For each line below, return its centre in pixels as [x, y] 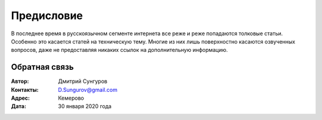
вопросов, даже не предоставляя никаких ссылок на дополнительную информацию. [120, 50]
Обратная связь [42, 67]
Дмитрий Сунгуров [83, 81]
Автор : [20, 81]
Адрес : [20, 98]
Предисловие [47, 16]
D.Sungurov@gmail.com [88, 90]
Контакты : [25, 90]
